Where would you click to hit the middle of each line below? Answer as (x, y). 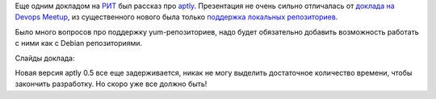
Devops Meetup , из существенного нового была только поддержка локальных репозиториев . (176, 17)
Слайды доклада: (45, 58)
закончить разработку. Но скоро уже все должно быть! (111, 84)
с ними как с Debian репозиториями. (79, 43)
